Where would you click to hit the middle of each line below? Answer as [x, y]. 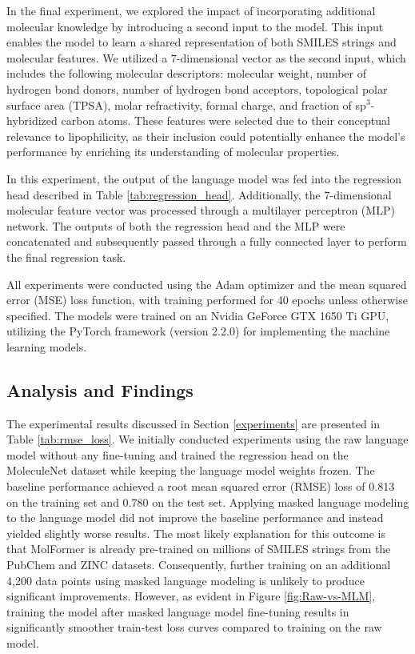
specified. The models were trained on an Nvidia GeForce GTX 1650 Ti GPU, [198, 315]
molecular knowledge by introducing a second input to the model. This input [195, 26]
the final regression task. [66, 257]
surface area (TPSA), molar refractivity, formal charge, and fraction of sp [186, 104]
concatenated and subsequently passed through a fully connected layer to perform [207, 241]
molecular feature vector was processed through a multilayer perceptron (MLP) [201, 210]
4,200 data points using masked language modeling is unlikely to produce [186, 580]
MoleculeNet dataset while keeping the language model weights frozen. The [191, 470]
